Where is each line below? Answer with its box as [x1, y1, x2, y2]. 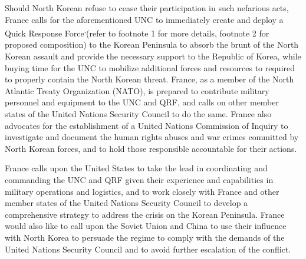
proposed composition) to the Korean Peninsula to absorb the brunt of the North [5, 38, 299, 51]
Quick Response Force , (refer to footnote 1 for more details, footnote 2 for [5, 25, 269, 39]
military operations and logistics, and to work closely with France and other [5, 185, 279, 197]
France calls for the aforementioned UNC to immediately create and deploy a [5, 13, 284, 25]
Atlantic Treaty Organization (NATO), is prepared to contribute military [5, 84, 269, 97]
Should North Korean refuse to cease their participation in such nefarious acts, [5, 2, 289, 14]
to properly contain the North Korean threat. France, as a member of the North [5, 73, 294, 85]
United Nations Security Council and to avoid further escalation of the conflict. [5, 243, 291, 255]
